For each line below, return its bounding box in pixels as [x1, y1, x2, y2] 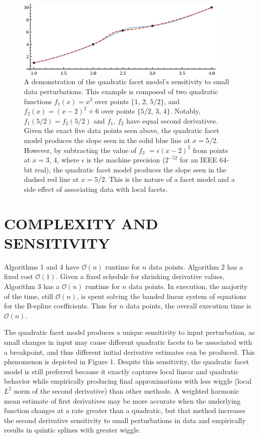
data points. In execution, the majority [129, 281, 248, 291]
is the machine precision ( [86, 154, 165, 165]
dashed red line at [24, 174, 79, 184]
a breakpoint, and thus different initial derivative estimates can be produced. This [4, 346, 255, 357]
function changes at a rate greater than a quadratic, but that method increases [4, 405, 246, 416]
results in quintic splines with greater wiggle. [4, 425, 141, 435]
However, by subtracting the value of [24, 145, 137, 155]
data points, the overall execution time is [126, 300, 252, 311]
